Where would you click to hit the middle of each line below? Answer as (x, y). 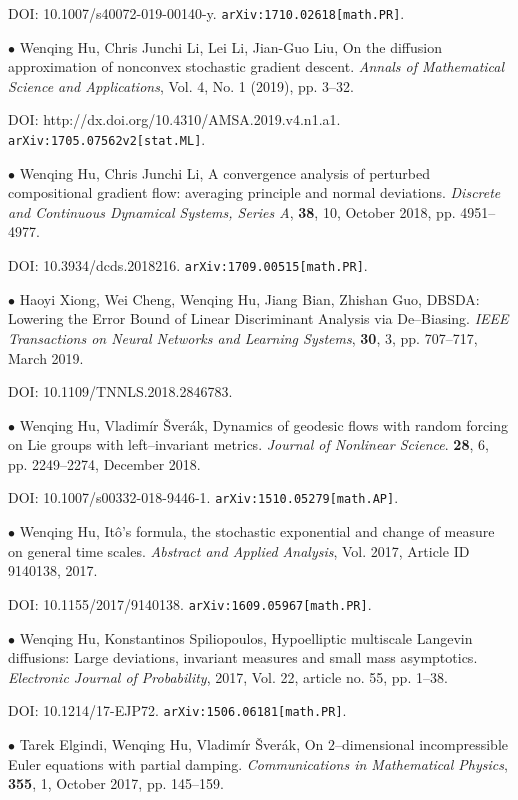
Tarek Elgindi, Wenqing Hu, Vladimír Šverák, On (171, 744)
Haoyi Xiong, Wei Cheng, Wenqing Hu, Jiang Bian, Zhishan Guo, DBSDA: (249, 298)
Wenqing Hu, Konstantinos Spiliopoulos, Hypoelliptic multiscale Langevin (246, 637)
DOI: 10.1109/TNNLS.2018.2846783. (120, 391)
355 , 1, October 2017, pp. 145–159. (116, 783)
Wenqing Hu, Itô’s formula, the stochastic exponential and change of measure (257, 531)
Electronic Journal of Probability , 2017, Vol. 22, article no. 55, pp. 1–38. (228, 676)
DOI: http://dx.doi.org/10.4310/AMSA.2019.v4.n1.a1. (174, 119)
